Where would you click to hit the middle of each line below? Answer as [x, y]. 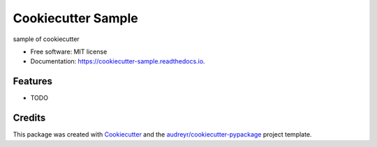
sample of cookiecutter [46, 39]
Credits [29, 118]
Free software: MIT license [69, 52]
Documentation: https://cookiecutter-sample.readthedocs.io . [118, 61]
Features [32, 81]
